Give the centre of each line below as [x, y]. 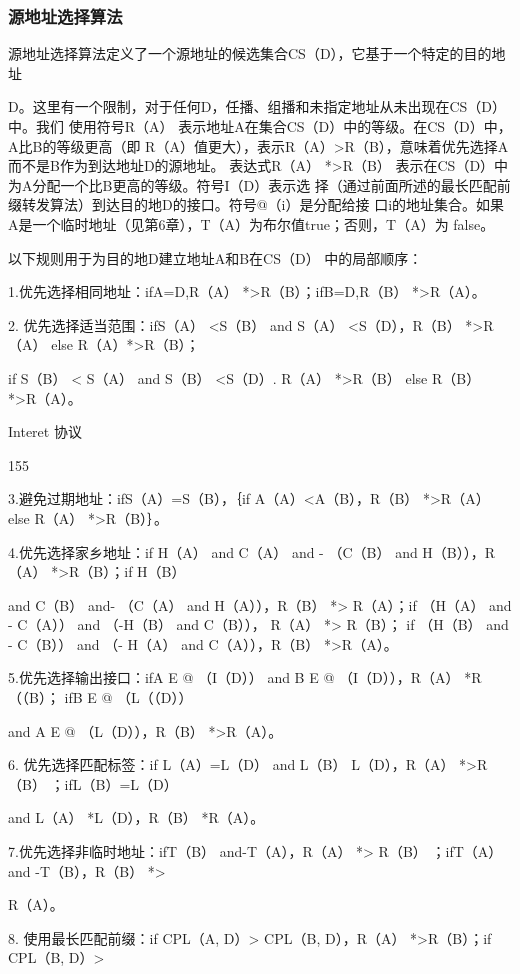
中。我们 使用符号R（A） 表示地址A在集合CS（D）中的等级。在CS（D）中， [260, 126]
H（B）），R [459, 551]
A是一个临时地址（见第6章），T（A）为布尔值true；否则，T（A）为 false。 [251, 223]
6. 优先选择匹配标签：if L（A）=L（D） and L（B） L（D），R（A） [231, 764]
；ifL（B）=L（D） [114, 783]
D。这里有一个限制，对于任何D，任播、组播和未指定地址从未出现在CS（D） [257, 106]
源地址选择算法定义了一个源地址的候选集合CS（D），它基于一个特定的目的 [250, 53]
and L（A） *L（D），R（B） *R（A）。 [136, 817]
